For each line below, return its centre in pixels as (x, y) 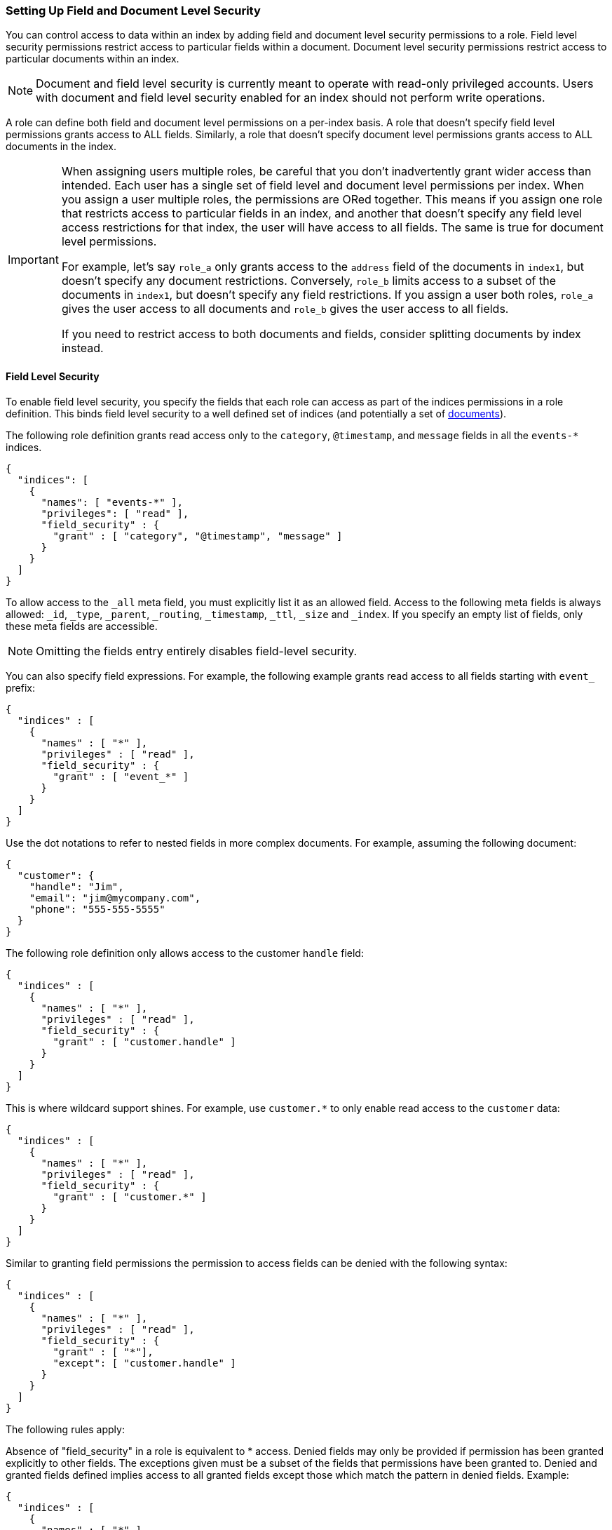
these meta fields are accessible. (82, 626)
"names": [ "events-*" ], (112, 502)
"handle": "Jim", (76, 886)
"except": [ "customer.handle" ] (144, 1363)
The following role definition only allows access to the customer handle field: (185, 953)
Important (33, 260)
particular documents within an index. (93, 59)
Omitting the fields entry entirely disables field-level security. (197, 651)
